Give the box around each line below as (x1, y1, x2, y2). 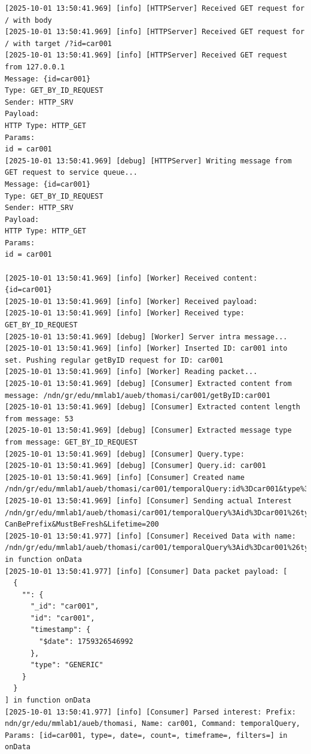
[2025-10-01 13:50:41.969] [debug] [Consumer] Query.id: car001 (5, 461, 266, 470)
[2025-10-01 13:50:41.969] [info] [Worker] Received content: (5, 273, 258, 282)
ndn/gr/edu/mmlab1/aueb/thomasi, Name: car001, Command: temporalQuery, (5, 719, 300, 728)
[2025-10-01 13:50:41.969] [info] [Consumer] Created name (5, 473, 245, 482)
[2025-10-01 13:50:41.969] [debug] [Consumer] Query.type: (5, 449, 245, 458)
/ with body (5, 16, 52, 25)
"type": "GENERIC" (30, 661, 103, 670)
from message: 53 (5, 414, 74, 423)
